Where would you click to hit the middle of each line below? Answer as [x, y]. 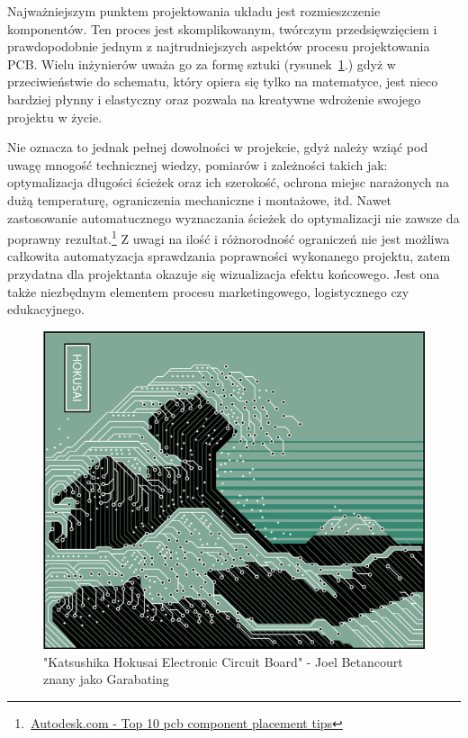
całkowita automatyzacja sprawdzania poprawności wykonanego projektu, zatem [229, 256]
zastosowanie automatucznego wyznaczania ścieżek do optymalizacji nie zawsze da [234, 217]
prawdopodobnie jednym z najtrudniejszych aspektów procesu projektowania [219, 46]
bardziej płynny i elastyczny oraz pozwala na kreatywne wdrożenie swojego [214, 99]
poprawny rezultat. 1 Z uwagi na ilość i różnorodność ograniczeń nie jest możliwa [229, 237]
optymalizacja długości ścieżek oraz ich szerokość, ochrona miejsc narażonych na [228, 182]
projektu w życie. [55, 117]
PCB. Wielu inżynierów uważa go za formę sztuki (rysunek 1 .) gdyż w [202, 63]
